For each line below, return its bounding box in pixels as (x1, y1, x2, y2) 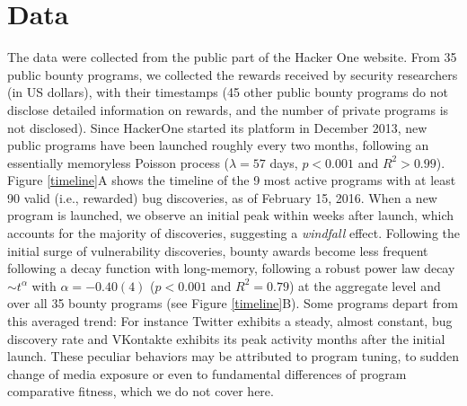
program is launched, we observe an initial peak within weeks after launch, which (7, 206, 454, 225)
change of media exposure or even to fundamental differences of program (7, 364, 407, 383)
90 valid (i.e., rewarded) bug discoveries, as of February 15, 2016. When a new (7, 188, 437, 207)
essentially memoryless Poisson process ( (7, 153, 230, 172)
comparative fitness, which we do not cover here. (7, 382, 274, 401)
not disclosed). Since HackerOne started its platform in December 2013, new (7, 118, 427, 137)
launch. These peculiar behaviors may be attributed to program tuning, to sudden (7, 347, 459, 366)
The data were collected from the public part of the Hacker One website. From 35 (7, 48, 457, 66)
